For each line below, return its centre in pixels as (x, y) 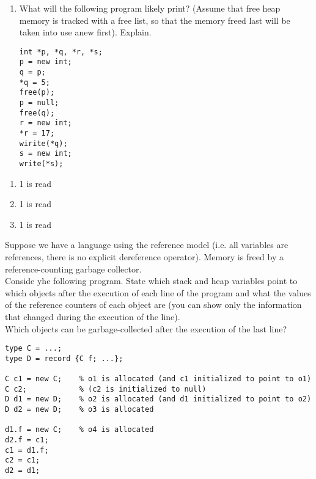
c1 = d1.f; (27, 450)
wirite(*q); (43, 143)
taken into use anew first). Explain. (85, 32)
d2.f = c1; (27, 440)
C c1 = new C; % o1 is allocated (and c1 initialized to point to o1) (158, 379)
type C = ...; (34, 349)
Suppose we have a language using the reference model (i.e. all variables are (147, 245)
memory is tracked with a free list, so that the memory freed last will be (155, 20)
